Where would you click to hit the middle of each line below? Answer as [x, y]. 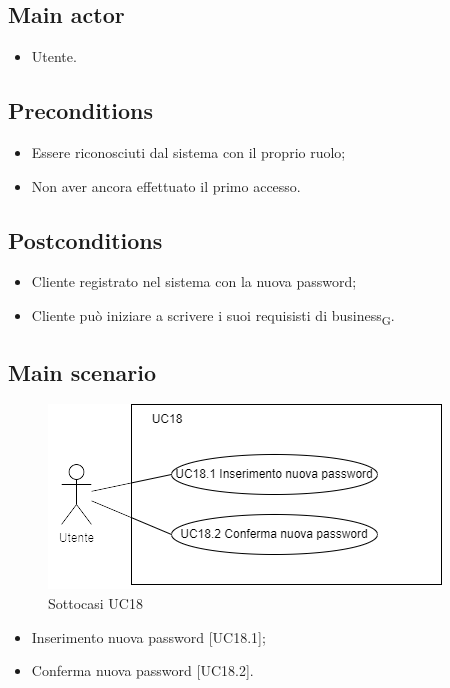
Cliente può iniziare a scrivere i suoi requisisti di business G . [213, 316]
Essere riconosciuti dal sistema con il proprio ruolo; [188, 152]
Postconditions [85, 239]
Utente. [54, 56]
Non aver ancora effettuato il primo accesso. [166, 185]
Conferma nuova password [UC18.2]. [142, 670]
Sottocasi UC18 [95, 602]
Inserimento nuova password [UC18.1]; [148, 636]
